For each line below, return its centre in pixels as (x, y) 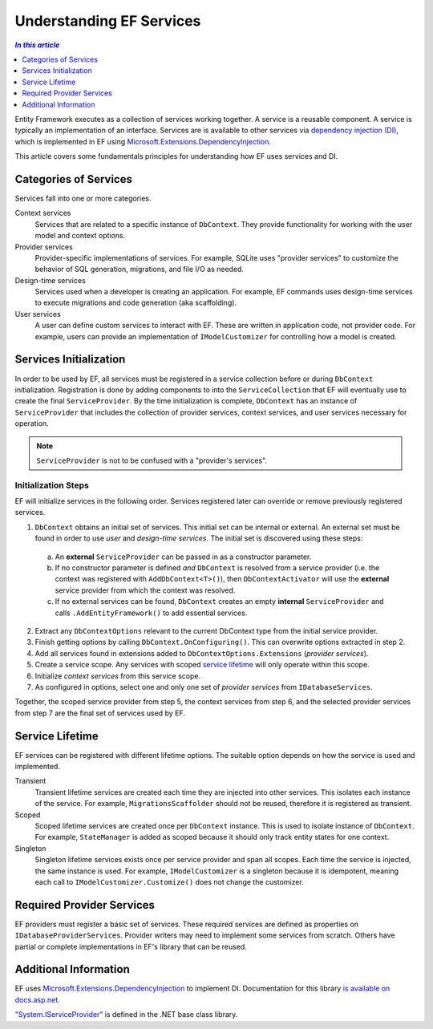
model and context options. (80, 236)
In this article (37, 45)
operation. (32, 423)
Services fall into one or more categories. (83, 198)
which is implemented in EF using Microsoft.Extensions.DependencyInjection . (143, 141)
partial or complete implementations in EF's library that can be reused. (131, 946)
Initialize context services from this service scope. (117, 676)
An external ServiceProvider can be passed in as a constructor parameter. (183, 557)
